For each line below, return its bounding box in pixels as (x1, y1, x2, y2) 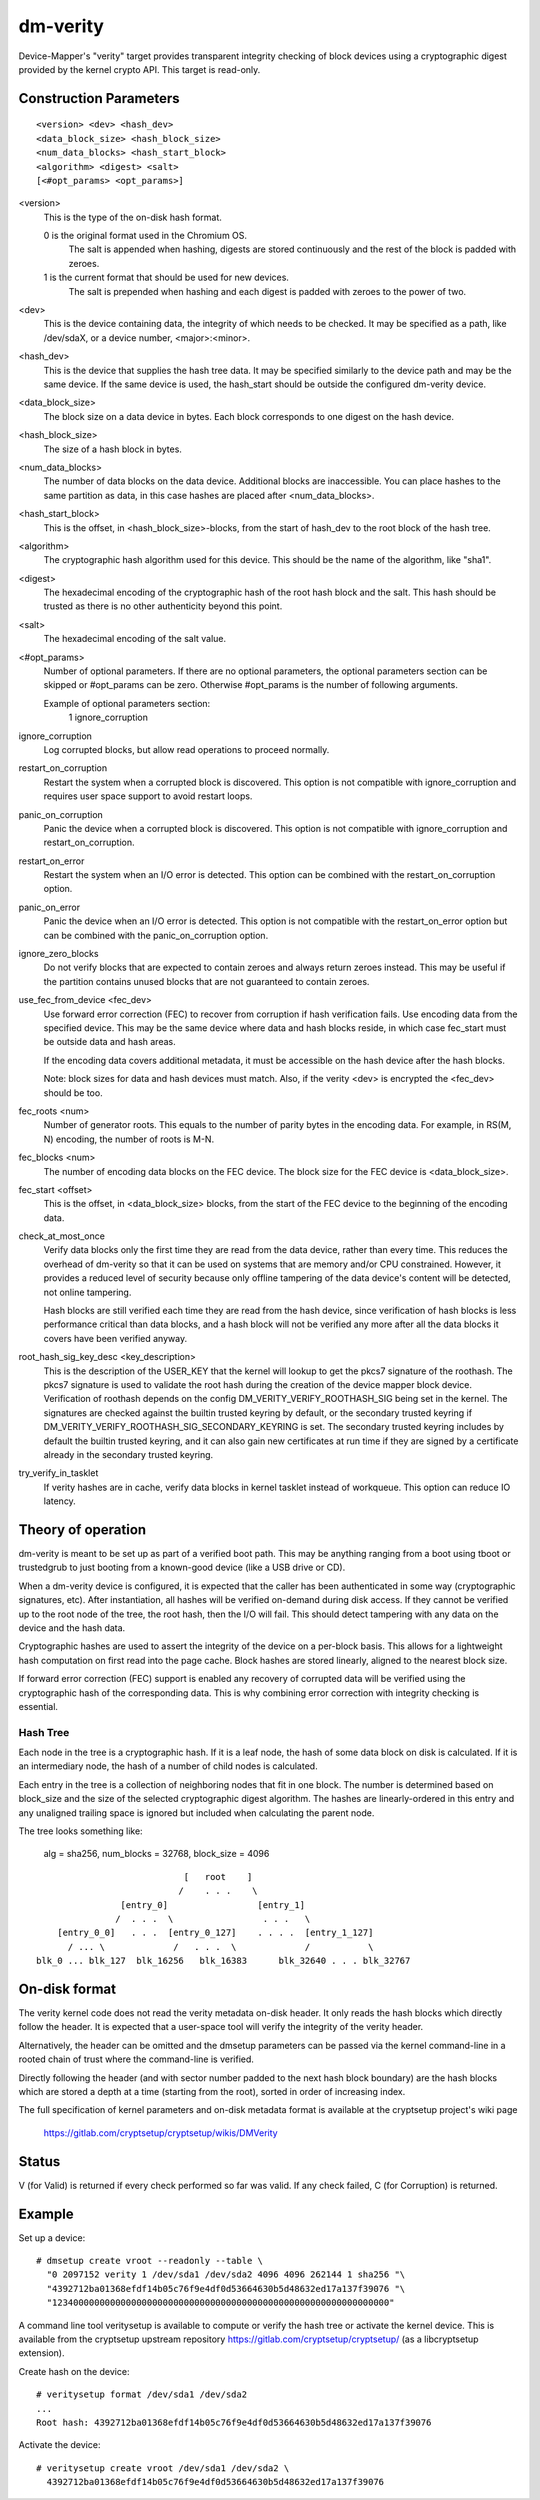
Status (18, 2153, 61, 2170)
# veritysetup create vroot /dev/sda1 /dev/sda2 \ (36, 2462, 290, 2474)
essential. (18, 1700, 59, 1712)
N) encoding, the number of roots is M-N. (43, 1133, 215, 1145)
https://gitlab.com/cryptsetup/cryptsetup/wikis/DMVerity (43, 2126, 279, 2139)
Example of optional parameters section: (43, 697, 211, 709)
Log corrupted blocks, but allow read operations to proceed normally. (43, 743, 330, 755)
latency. (43, 1495, 77, 1507)
